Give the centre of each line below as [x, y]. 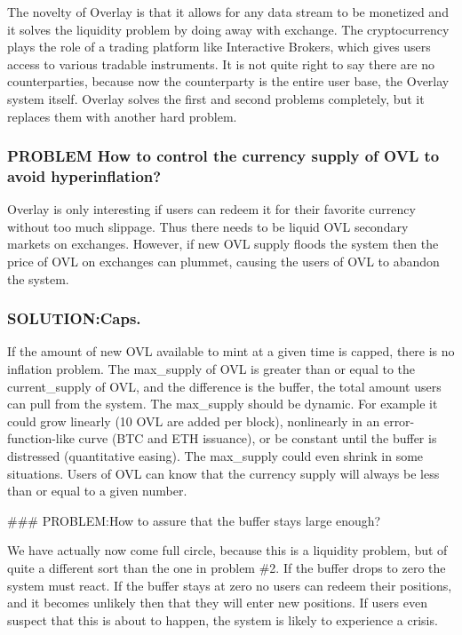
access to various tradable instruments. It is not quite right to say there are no [221, 63]
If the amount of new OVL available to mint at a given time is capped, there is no [231, 351]
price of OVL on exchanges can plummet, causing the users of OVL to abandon [223, 262]
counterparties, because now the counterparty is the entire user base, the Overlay [228, 81]
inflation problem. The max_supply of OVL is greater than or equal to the [211, 369]
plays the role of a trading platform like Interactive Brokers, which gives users [219, 47]
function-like [41, 438]
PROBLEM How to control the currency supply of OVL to [223, 156]
